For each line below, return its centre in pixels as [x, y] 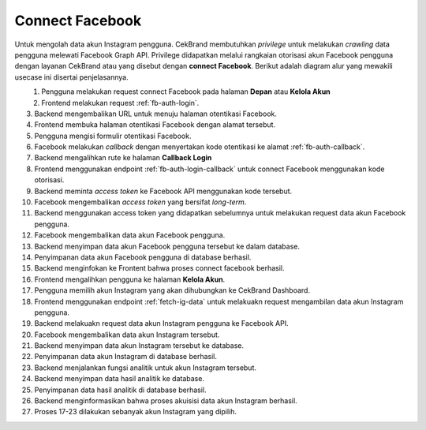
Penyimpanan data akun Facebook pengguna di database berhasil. [143, 257]
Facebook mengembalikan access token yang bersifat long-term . [140, 202]
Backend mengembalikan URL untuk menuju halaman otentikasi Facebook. [156, 114]
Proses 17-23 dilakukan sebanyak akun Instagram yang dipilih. [135, 412]
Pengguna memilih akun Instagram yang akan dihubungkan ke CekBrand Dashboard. [172, 290]
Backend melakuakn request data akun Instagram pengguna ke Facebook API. [161, 323]
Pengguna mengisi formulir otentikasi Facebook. [113, 136]
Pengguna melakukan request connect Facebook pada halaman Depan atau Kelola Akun [186, 92]
